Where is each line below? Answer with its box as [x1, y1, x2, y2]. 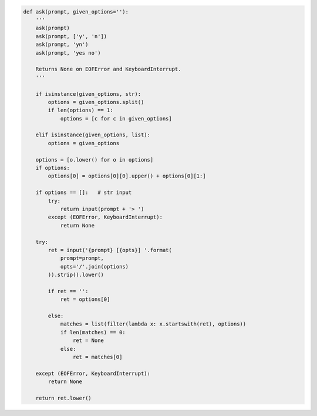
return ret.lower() [35, 394, 92, 401]
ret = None [72, 337, 104, 344]
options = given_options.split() [48, 99, 144, 105]
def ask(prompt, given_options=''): [23, 8, 129, 15]
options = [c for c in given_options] [60, 115, 173, 122]
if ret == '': [48, 288, 89, 294]
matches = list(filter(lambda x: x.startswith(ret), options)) [60, 321, 247, 327]
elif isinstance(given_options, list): [35, 132, 151, 138]
